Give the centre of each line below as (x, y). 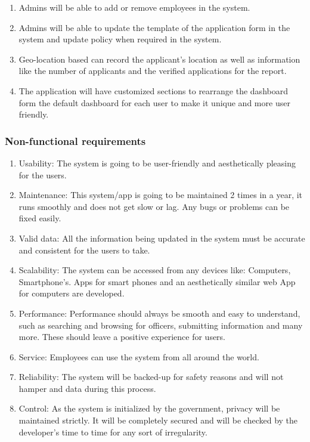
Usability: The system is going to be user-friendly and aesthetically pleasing (157, 163)
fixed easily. (40, 218)
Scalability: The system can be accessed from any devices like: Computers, (155, 270)
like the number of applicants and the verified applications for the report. (153, 71)
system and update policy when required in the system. (120, 39)
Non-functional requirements (75, 140)
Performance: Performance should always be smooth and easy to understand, (159, 313)
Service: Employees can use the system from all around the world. (139, 356)
